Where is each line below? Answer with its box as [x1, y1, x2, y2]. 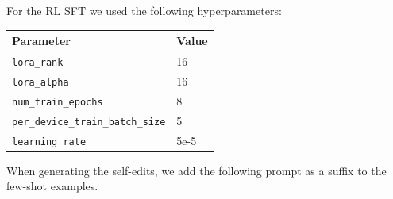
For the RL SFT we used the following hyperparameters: [6, 2, 282, 18]
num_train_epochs [12, 96, 103, 108]
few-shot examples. [6, 178, 98, 194]
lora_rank [12, 56, 64, 68]
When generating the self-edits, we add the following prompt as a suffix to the [6, 162, 387, 178]
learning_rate [12, 136, 87, 147]
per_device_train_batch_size [12, 116, 166, 128]
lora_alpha [12, 76, 69, 88]
